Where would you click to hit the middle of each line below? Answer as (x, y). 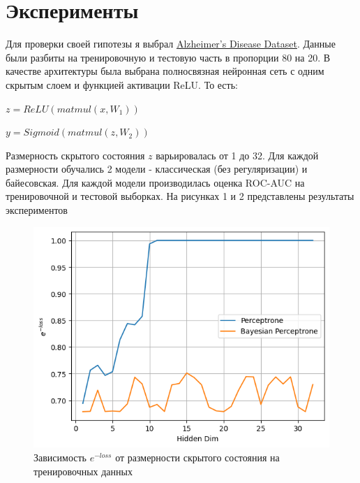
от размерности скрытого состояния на (197, 457)
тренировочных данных (83, 471)
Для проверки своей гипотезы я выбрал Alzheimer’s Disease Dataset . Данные (171, 44)
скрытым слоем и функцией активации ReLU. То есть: (122, 84)
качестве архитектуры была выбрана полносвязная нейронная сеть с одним (165, 71)
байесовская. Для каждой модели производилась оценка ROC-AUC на (155, 182)
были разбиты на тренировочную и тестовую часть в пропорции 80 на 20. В (168, 57)
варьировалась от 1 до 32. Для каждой (237, 155)
